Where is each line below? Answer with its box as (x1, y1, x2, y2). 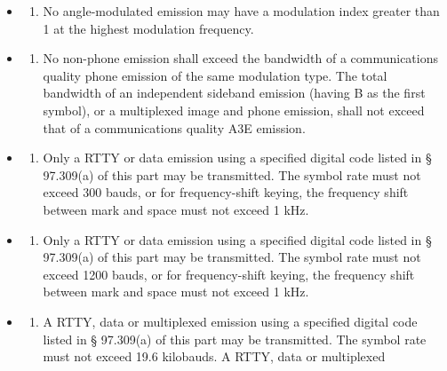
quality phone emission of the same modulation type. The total (43, 66, 387, 84)
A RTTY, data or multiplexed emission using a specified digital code (43, 312, 418, 330)
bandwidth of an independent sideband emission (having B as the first (43, 83, 426, 102)
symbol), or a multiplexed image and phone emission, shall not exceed (43, 100, 425, 119)
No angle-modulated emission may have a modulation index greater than (43, 2, 440, 20)
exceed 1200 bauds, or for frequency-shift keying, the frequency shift (43, 264, 415, 283)
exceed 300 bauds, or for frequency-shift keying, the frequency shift (43, 183, 409, 201)
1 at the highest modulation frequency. (43, 19, 254, 37)
